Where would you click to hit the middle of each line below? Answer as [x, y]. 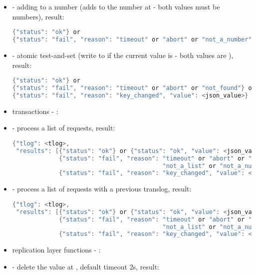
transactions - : [35, 111]
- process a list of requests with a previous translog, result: [102, 189]
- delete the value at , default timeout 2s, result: [86, 266]
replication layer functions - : [56, 250]
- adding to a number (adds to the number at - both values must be [116, 6]
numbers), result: [38, 16]
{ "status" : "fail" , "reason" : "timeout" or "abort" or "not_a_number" [132, 40]
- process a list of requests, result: [64, 128]
